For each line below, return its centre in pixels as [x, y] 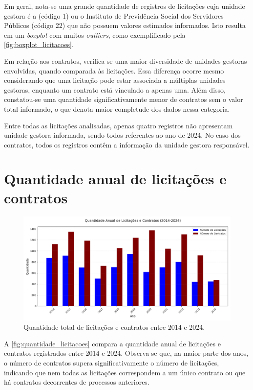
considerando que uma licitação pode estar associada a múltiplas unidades [115, 80]
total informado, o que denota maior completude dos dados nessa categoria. [117, 109]
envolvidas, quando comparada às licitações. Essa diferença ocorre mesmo [114, 70]
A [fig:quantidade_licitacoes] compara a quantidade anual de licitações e [112, 343]
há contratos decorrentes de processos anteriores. [77, 382]
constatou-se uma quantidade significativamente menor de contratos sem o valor [124, 99]
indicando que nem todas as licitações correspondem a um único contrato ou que [125, 372]
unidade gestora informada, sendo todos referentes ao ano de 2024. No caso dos [122, 135]
